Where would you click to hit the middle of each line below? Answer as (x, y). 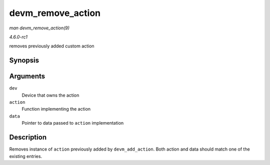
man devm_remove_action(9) (39, 28)
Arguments (27, 77)
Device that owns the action (50, 95)
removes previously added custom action (52, 46)
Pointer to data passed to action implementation (73, 123)
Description (28, 137)
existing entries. (26, 156)
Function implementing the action (56, 109)
